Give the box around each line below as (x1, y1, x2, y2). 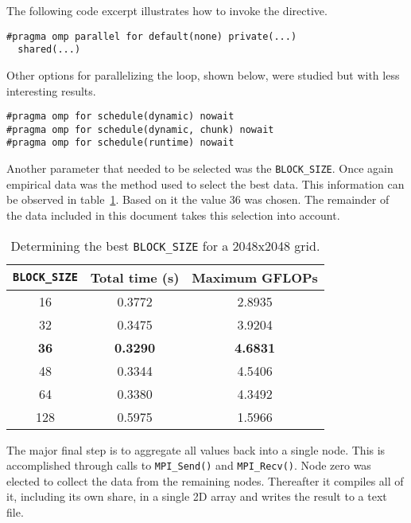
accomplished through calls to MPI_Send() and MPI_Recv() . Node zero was (6, 457, 371, 474)
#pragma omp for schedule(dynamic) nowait (6, 111, 235, 123)
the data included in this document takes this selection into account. (6, 206, 340, 223)
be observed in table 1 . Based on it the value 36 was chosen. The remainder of (6, 191, 390, 208)
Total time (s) (90, 267, 180, 287)
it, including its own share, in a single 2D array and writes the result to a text (6, 488, 387, 505)
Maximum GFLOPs (192, 267, 318, 287)
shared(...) (17, 44, 81, 56)
